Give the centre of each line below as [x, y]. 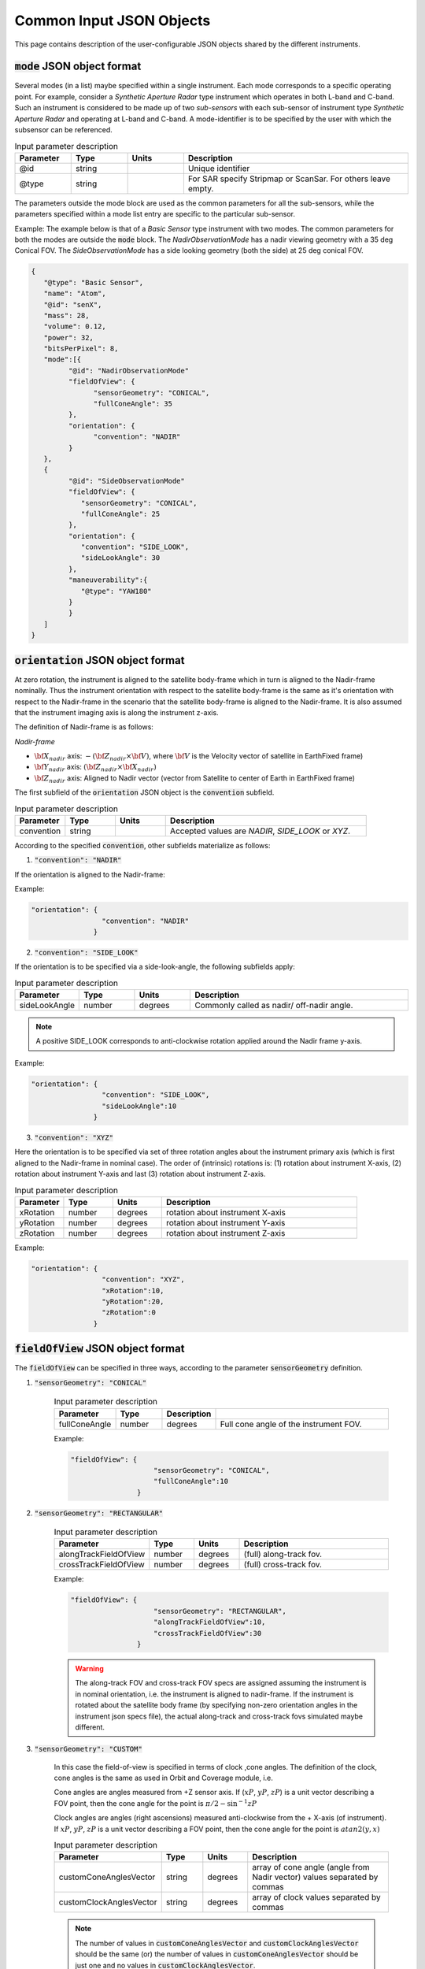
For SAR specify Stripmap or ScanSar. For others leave [289, 179]
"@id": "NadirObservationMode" [128, 371]
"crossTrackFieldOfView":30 [208, 1633]
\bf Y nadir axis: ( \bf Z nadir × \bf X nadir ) [95, 768]
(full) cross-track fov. [283, 1565]
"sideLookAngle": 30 [120, 558]
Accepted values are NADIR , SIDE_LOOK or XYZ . [260, 831]
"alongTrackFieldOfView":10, [210, 1622]
